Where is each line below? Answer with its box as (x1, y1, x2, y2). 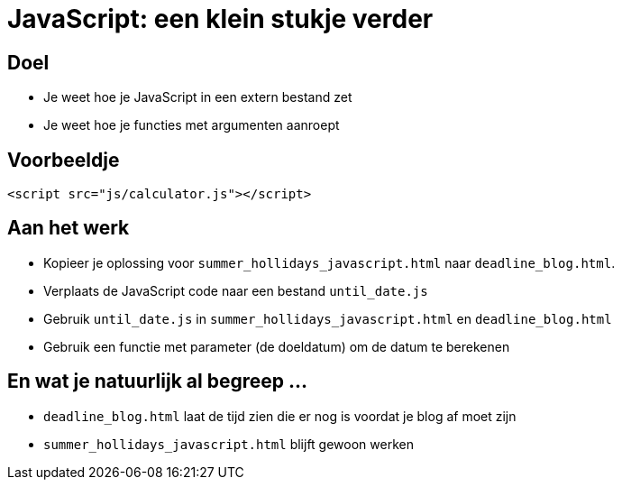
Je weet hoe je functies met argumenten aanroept (43, 117, 340, 133)
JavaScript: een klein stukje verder (7, 4, 434, 34)
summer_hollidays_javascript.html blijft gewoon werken (43, 436, 414, 452)
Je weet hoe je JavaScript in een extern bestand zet (43, 89, 352, 106)
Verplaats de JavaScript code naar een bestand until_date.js (43, 282, 428, 299)
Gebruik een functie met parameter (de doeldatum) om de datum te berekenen (43, 338, 510, 354)
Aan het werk (7, 216, 130, 240)
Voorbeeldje (7, 148, 120, 171)
